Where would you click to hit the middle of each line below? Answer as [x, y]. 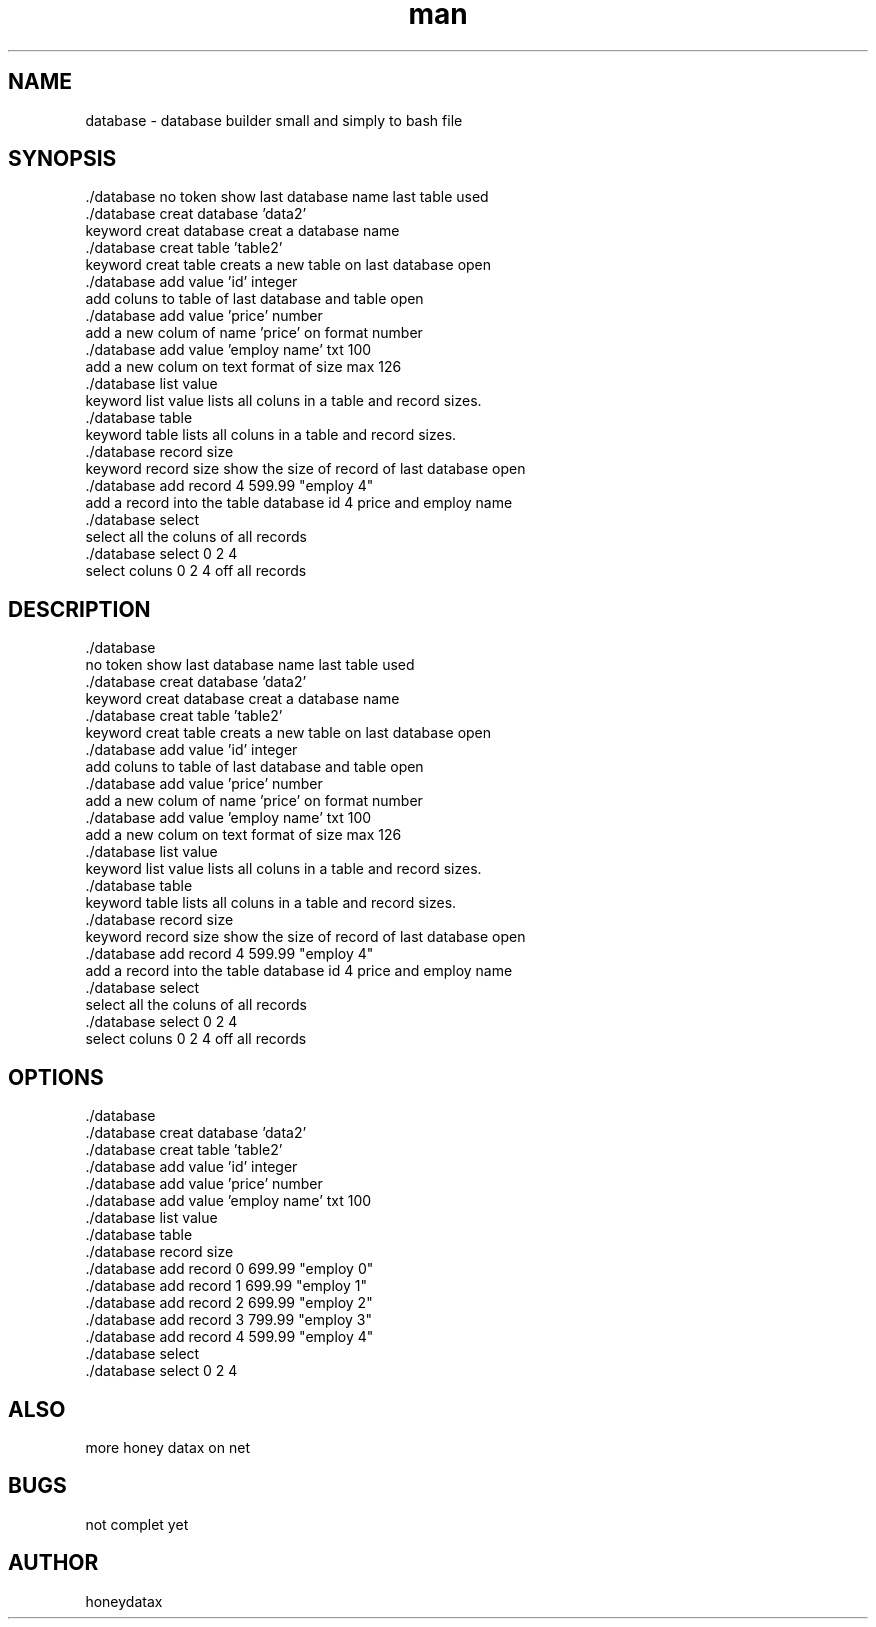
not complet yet [137, 1524]
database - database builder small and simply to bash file [274, 120]
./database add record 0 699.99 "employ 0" [229, 1269]
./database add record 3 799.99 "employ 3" [228, 1320]
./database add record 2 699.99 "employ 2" [229, 1303]
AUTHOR [53, 1563]
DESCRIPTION [79, 609]
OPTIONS [56, 1077]
